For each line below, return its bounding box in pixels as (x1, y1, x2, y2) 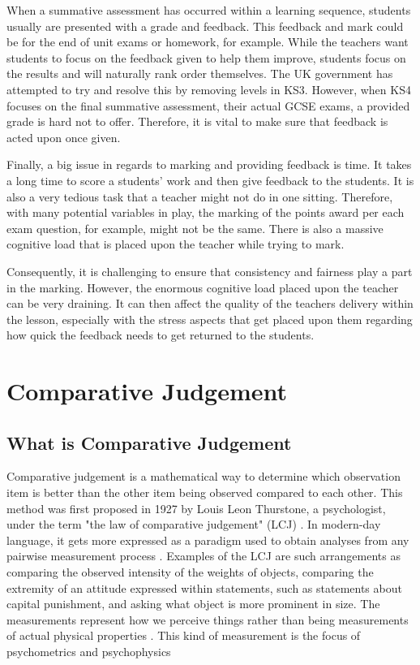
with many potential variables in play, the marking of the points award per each (6, 204, 405, 221)
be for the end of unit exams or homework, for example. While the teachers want (6, 33, 409, 50)
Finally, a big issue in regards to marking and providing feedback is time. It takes (6, 156, 412, 173)
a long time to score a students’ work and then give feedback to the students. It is (6, 171, 414, 188)
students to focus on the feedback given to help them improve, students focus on (6, 49, 406, 66)
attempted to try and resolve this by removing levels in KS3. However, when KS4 (6, 80, 411, 97)
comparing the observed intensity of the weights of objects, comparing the (6, 564, 374, 581)
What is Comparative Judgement (6, 430, 292, 455)
